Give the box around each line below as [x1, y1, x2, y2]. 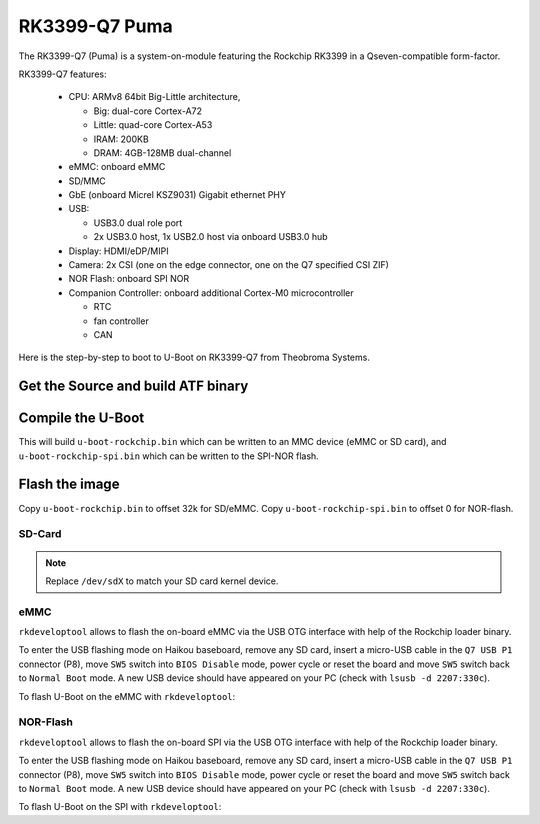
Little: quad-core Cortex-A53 [93, 119, 213, 131]
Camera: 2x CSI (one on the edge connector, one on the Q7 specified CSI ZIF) [68, 259, 390, 271]
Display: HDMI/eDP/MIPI [68, 245, 169, 257]
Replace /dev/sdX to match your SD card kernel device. [45, 575, 279, 587]
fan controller [93, 315, 149, 327]
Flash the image [18, 476, 120, 493]
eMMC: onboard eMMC [68, 161, 166, 173]
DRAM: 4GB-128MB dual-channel [93, 146, 232, 159]
